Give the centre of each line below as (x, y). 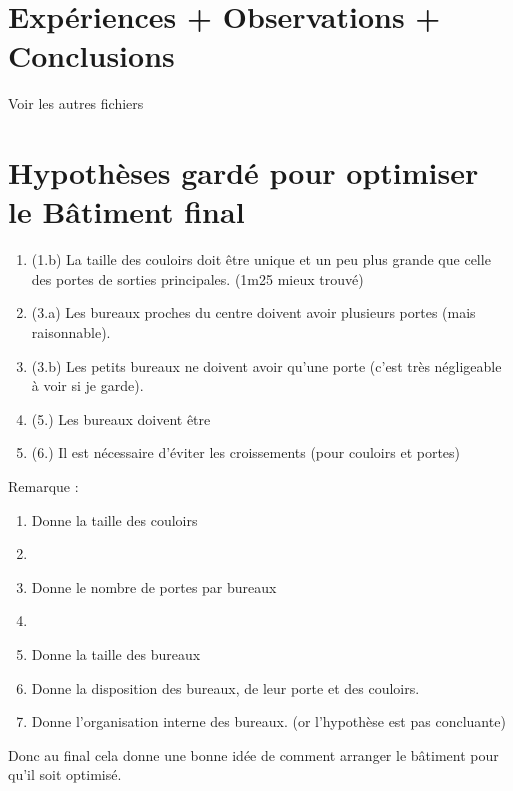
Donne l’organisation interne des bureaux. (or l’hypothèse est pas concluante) (268, 721)
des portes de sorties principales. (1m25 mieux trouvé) (197, 278)
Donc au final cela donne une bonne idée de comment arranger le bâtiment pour (253, 754)
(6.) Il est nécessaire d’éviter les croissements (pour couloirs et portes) (246, 452)
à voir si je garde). (87, 385)
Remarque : (43, 485)
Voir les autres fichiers (76, 103)
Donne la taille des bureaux (116, 653)
